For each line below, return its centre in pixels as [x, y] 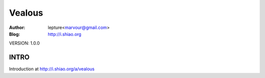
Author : [17, 27]
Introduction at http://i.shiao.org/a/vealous [52, 69]
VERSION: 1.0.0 [25, 43]
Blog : [15, 34]
